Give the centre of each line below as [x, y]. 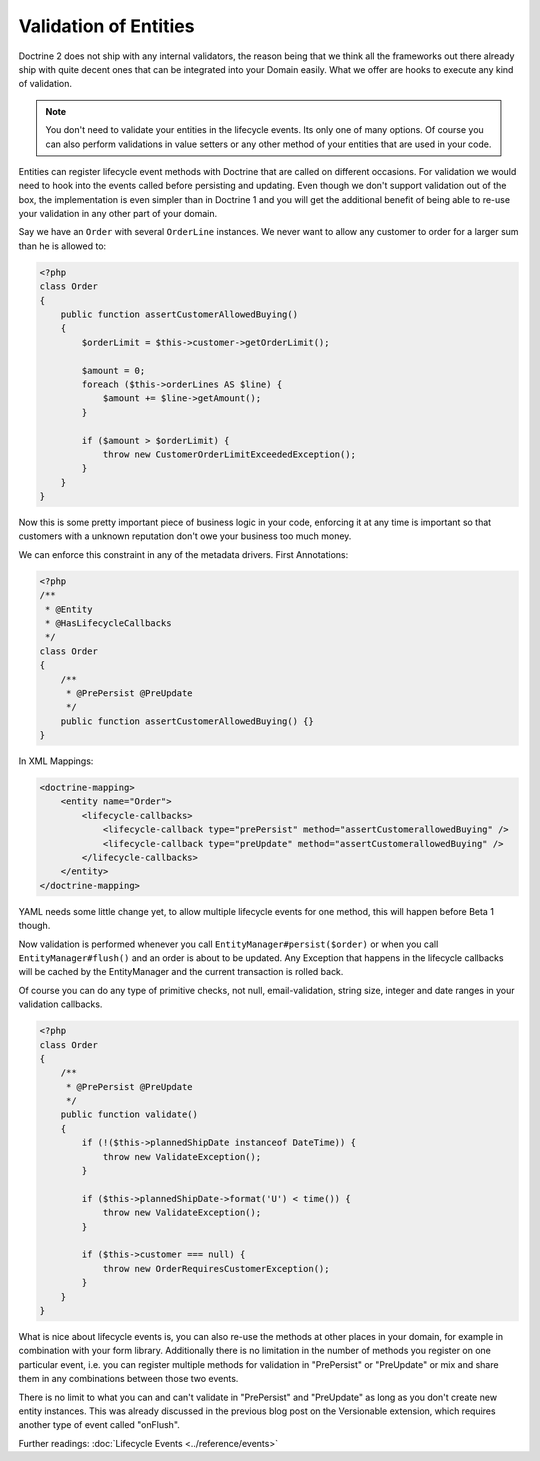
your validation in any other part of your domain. [118, 214]
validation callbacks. [60, 1004]
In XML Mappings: [56, 761]
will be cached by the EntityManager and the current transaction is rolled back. [181, 972]
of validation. [45, 84]
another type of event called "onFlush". [99, 1425]
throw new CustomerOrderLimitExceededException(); [229, 454]
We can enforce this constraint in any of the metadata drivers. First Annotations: [183, 554]
